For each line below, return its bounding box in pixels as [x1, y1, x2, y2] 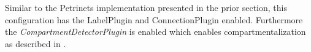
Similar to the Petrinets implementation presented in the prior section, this [5, 1, 287, 13]
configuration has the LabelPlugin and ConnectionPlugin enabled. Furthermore [5, 13, 303, 26]
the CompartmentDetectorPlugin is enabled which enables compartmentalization [5, 25, 306, 38]
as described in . [5, 37, 66, 50]
